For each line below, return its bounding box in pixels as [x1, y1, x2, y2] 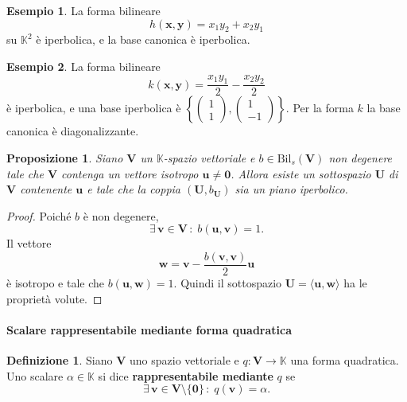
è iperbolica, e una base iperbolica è [6, 100, 181, 116]
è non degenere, [83, 207, 159, 224]
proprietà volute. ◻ [6, 290, 103, 306]
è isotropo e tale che [6, 275, 104, 291]
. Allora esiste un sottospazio [231, 165, 371, 181]
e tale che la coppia [87, 181, 180, 197]
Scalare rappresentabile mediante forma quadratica [6, 321, 293, 338]
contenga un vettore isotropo [61, 165, 199, 181]
